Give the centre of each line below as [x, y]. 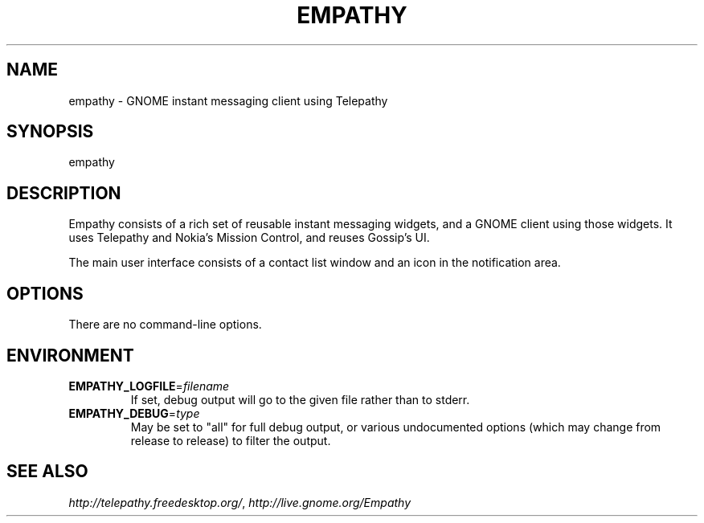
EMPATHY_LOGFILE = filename [149, 386]
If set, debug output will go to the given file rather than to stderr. [300, 399]
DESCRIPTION [64, 193]
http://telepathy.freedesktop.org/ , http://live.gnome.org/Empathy [240, 502]
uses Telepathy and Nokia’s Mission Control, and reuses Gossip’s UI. [249, 238]
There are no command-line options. [165, 325]
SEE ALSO [47, 472]
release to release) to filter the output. [231, 440]
